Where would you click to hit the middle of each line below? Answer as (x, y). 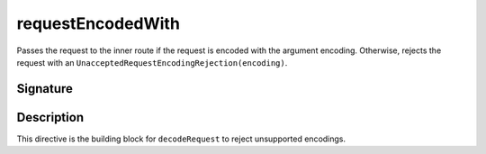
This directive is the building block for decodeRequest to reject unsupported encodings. (181, 139)
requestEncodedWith (98, 23)
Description (50, 117)
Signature (45, 89)
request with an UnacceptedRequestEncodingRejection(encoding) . (152, 62)
